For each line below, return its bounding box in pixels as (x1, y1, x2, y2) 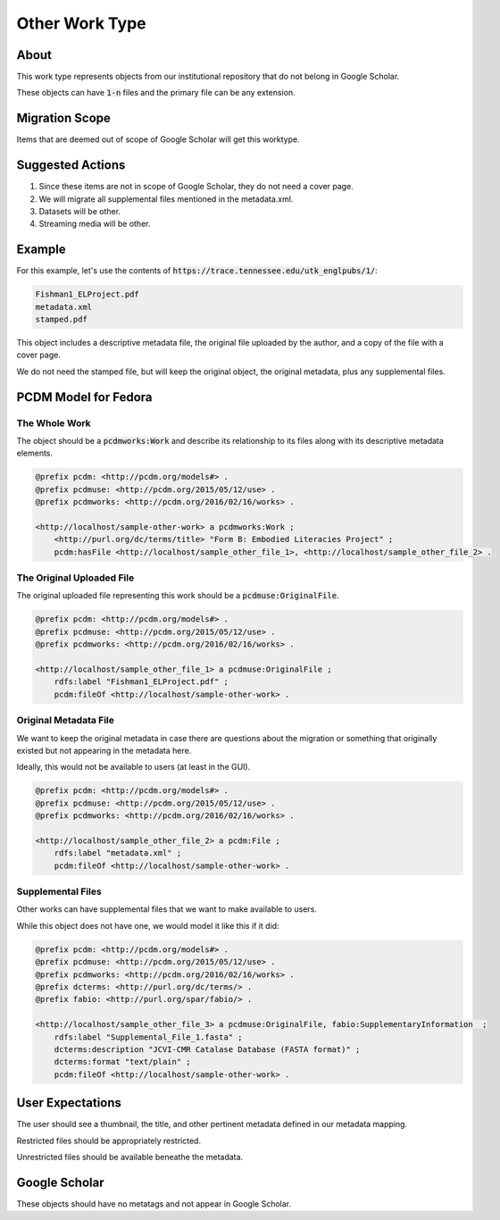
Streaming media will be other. (38, 219, 151, 230)
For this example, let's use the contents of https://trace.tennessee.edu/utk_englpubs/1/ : (16, 265, 379, 276)
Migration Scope (16, 111, 112, 126)
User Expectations (16, 1095, 122, 1111)
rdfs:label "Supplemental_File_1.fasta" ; (54, 1032, 243, 1042)
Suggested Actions (16, 157, 126, 173)
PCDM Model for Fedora (16, 389, 153, 405)
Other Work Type (16, 13, 146, 33)
